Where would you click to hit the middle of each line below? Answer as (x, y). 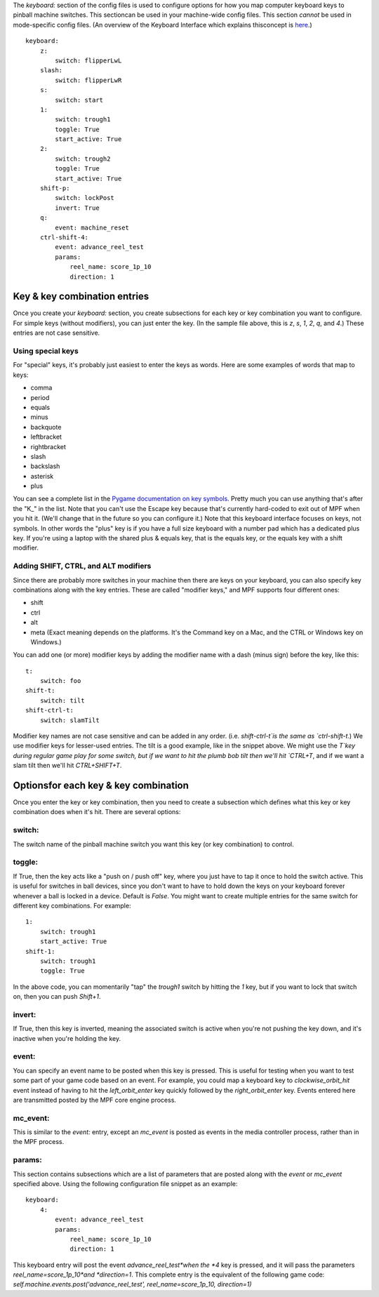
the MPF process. (39, 1142)
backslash (45, 466)
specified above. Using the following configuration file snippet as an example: (125, 1183)
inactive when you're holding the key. (67, 1038)
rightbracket (48, 446)
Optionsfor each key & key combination (101, 785)
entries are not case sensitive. (56, 333)
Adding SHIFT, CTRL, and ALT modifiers (82, 566)
